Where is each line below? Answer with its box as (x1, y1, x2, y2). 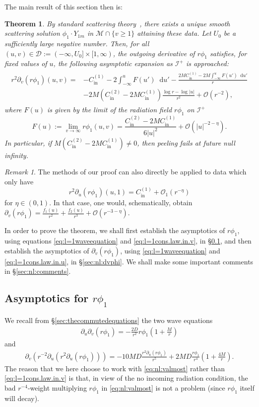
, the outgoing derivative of (113, 48, 195, 58)
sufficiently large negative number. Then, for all (4, 38, 149, 48)
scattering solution (4, 28, 60, 38)
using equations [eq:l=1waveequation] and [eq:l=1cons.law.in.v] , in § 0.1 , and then (4, 236, 252, 246)
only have (4, 176, 34, 187)
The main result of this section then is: (4, 1, 123, 11)
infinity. (4, 150, 28, 160)
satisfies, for (210, 48, 247, 58)
